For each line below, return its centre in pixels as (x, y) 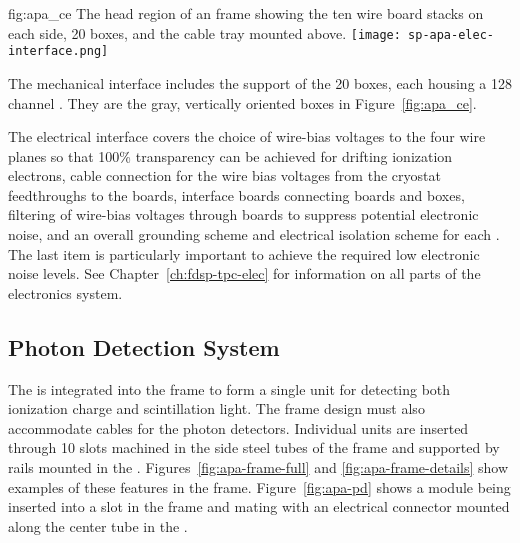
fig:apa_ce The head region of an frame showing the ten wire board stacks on (246, 13)
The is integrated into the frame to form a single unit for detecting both (229, 388)
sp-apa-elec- (451, 34)
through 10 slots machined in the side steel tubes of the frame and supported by (254, 447)
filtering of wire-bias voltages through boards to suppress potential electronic (243, 214)
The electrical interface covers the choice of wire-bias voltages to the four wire (247, 136)
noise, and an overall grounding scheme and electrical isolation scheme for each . (254, 234)
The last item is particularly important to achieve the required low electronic (244, 253)
